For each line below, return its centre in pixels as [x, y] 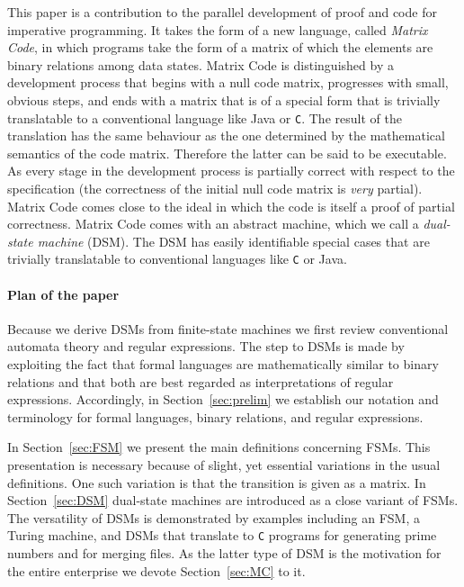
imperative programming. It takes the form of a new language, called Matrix [218, 29]
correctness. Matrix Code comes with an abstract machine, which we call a [213, 224]
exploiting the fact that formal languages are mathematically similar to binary [223, 364]
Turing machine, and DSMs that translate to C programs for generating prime [222, 535]
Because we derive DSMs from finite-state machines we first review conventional [228, 328]
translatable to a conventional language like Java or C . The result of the [205, 117]
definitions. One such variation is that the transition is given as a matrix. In [217, 482]
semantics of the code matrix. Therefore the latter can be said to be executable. [227, 153]
